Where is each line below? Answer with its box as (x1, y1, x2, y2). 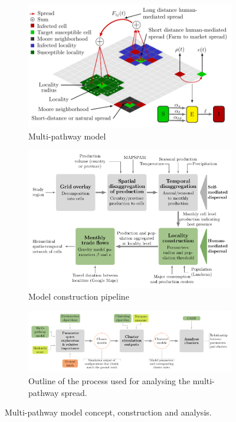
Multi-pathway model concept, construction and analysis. (5, 406, 212, 418)
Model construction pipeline (28, 290, 129, 303)
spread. (61, 386, 87, 398)
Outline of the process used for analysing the (28, 375, 191, 387)
